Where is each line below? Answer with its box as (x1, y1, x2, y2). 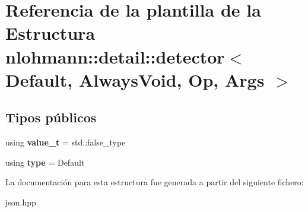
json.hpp (5, 195, 36, 208)
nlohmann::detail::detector (5, 44, 225, 68)
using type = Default (5, 156, 85, 168)
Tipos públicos (5, 108, 97, 126)
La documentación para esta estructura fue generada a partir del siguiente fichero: (5, 176, 304, 188)
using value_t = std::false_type (5, 136, 126, 148)
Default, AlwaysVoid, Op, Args (5, 67, 265, 91)
